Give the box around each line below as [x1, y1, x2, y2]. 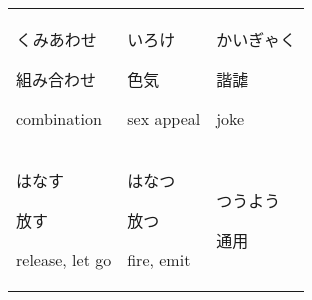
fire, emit [127, 248, 191, 271]
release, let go [16, 248, 112, 271]
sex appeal [127, 107, 201, 130]
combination [16, 107, 102, 130]
